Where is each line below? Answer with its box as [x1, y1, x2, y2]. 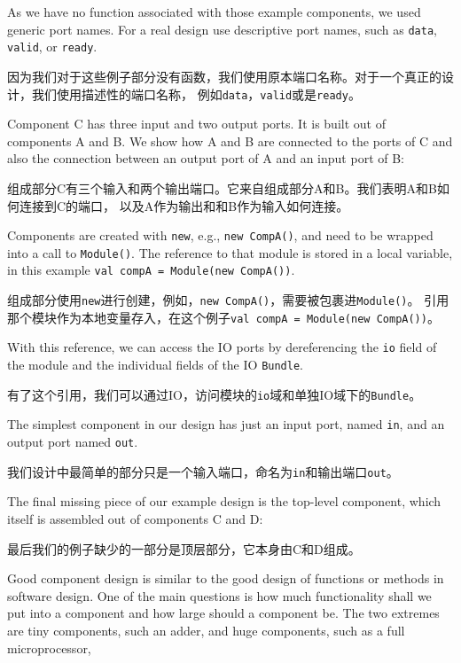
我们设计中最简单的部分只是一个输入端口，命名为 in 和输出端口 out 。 [7, 462, 399, 480]
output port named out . [7, 433, 138, 451]
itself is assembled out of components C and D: [7, 509, 263, 527]
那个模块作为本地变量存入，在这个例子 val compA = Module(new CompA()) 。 [7, 308, 440, 326]
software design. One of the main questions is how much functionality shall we [7, 586, 432, 604]
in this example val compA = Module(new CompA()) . [7, 261, 295, 279]
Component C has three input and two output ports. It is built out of [7, 114, 386, 133]
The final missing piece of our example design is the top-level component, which [7, 492, 441, 511]
